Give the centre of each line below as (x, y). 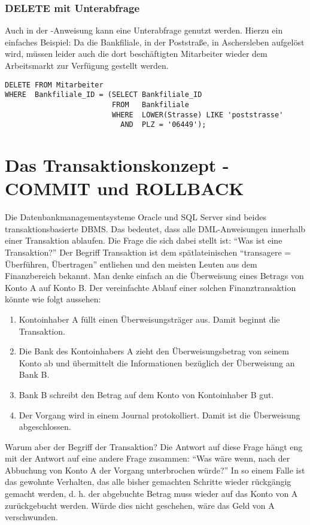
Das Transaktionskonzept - (117, 165)
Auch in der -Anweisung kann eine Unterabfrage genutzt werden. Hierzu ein (144, 30)
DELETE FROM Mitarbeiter (54, 85)
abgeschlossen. (45, 427)
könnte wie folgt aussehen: (53, 299)
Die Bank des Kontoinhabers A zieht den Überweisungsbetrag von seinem (154, 351)
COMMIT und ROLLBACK (124, 188)
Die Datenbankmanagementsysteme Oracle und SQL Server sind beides (136, 217)
